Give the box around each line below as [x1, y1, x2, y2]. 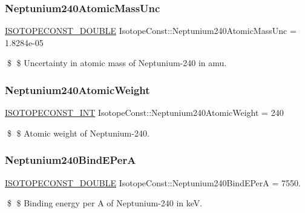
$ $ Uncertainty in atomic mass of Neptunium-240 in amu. [7, 56, 227, 69]
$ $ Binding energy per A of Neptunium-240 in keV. [7, 197, 203, 209]
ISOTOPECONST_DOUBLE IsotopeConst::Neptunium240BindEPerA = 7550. [5, 176, 301, 189]
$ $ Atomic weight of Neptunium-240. [7, 126, 149, 139]
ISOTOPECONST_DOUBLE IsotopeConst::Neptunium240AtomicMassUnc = [5, 24, 297, 37]
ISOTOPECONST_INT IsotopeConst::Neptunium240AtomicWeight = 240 [5, 106, 284, 119]
